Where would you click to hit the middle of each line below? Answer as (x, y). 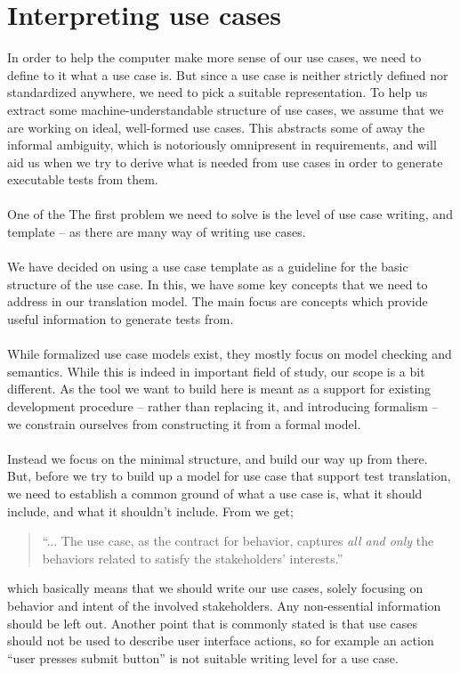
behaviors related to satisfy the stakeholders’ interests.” (193, 558)
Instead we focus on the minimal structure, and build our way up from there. (218, 458)
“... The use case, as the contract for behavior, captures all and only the (238, 541)
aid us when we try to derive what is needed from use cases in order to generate (225, 162)
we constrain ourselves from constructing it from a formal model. (184, 423)
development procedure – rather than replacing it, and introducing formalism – (223, 406)
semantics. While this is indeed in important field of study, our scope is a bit (216, 371)
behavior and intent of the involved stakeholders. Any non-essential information (224, 605)
